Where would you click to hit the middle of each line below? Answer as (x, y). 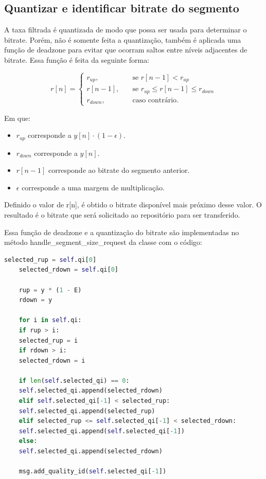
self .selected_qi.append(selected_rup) (87, 411)
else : (28, 441)
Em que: (17, 118)
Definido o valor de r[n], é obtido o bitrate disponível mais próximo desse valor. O (133, 205)
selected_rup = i (48, 340)
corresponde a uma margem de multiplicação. (93, 187)
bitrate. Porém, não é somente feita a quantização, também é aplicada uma (123, 39)
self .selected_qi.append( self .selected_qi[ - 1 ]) (102, 431)
